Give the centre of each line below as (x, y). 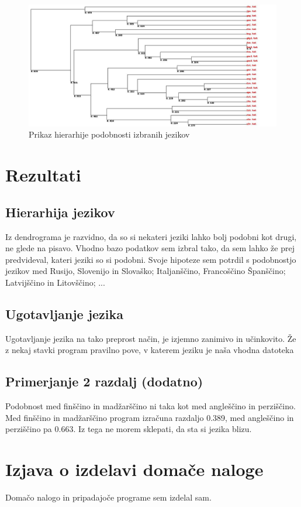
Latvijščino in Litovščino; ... (55, 282)
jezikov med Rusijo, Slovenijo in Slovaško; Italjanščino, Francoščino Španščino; (146, 271)
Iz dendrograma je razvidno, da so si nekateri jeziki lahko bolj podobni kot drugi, (151, 236)
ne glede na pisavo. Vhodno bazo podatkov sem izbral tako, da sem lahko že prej (150, 248)
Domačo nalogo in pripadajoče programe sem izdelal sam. (108, 497)
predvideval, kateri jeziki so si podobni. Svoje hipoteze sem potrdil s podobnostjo (151, 259)
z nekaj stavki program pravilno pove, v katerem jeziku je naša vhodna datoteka (150, 350)
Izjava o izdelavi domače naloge (134, 469)
